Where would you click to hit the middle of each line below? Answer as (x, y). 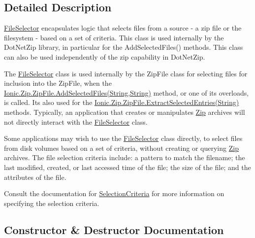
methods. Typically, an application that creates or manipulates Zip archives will (125, 112)
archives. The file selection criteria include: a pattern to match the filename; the (125, 157)
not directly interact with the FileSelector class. (76, 121)
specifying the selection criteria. (52, 203)
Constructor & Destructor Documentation (114, 229)
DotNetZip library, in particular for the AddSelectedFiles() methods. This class (124, 47)
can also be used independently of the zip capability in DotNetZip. (105, 56)
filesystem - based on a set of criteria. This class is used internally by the (114, 37)
